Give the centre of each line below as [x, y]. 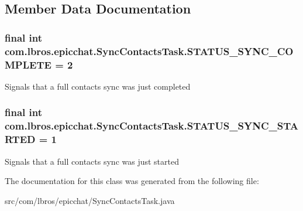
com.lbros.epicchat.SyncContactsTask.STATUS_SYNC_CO [149, 51]
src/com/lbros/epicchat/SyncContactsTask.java [90, 200]
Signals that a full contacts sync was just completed [98, 86]
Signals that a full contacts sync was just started [92, 161]
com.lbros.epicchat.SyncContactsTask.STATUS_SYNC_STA [151, 126]
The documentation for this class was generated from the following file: [132, 181]
